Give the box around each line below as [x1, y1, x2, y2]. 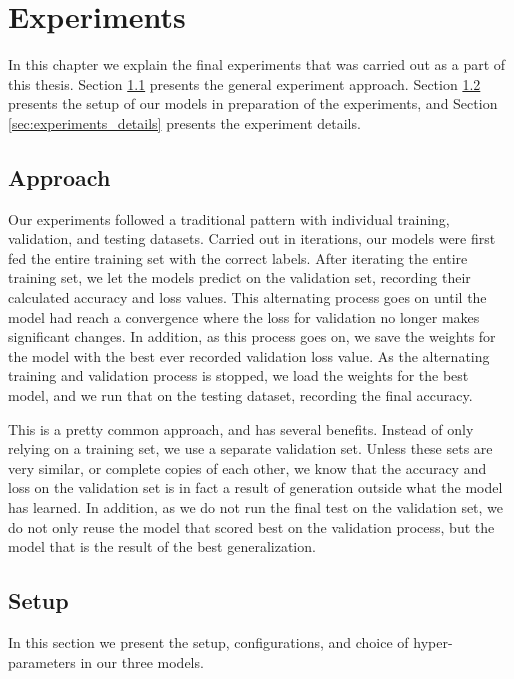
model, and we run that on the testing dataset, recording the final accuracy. [8, 385, 473, 406]
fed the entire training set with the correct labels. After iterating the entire [8, 247, 468, 268]
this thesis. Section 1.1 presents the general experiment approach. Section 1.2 [8, 73, 481, 94]
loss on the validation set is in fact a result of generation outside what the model [8, 477, 503, 498]
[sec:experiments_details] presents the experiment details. [8, 112, 361, 133]
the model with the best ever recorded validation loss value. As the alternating [8, 345, 490, 366]
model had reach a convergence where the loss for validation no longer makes [8, 306, 480, 327]
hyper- [413, 632, 453, 652]
